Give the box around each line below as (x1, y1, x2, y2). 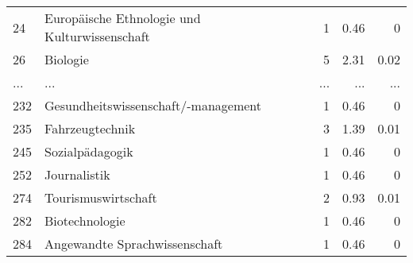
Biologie (44, 50, 89, 68)
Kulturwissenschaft (44, 27, 150, 45)
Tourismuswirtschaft (44, 188, 157, 207)
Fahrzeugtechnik (44, 119, 136, 137)
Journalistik (44, 165, 110, 184)
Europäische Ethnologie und (44, 9, 201, 27)
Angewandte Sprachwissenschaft (44, 234, 223, 253)
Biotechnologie (44, 211, 125, 230)
